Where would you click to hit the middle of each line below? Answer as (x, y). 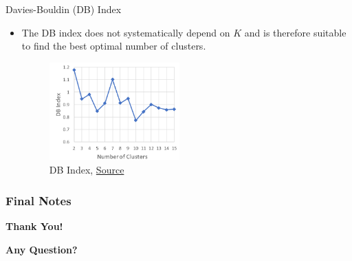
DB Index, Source (87, 170)
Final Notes (38, 200)
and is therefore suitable (295, 32)
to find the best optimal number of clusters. (114, 46)
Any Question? (42, 249)
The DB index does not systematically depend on (126, 32)
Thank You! (34, 226)
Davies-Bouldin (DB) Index (64, 9)
